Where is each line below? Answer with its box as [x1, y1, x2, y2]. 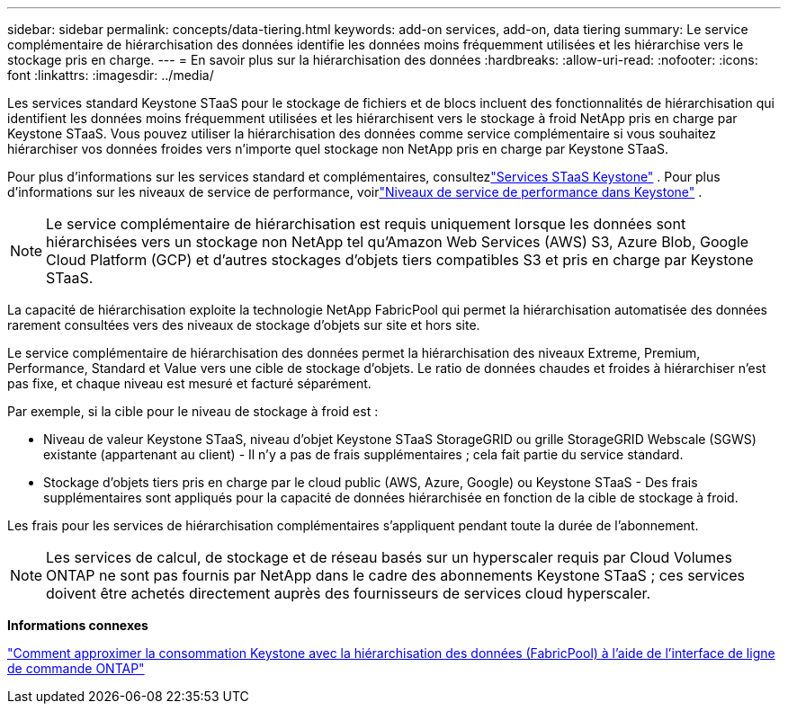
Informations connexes [7, 618, 148, 633]
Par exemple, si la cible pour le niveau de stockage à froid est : [7, 404, 379, 419]
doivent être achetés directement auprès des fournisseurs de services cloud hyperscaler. [46, 584, 651, 602]
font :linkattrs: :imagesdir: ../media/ [7, 67, 214, 83]
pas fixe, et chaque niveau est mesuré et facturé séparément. [7, 376, 372, 391]
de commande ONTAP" [7, 661, 145, 676]
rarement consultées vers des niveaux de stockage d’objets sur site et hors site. [7, 317, 480, 333]
